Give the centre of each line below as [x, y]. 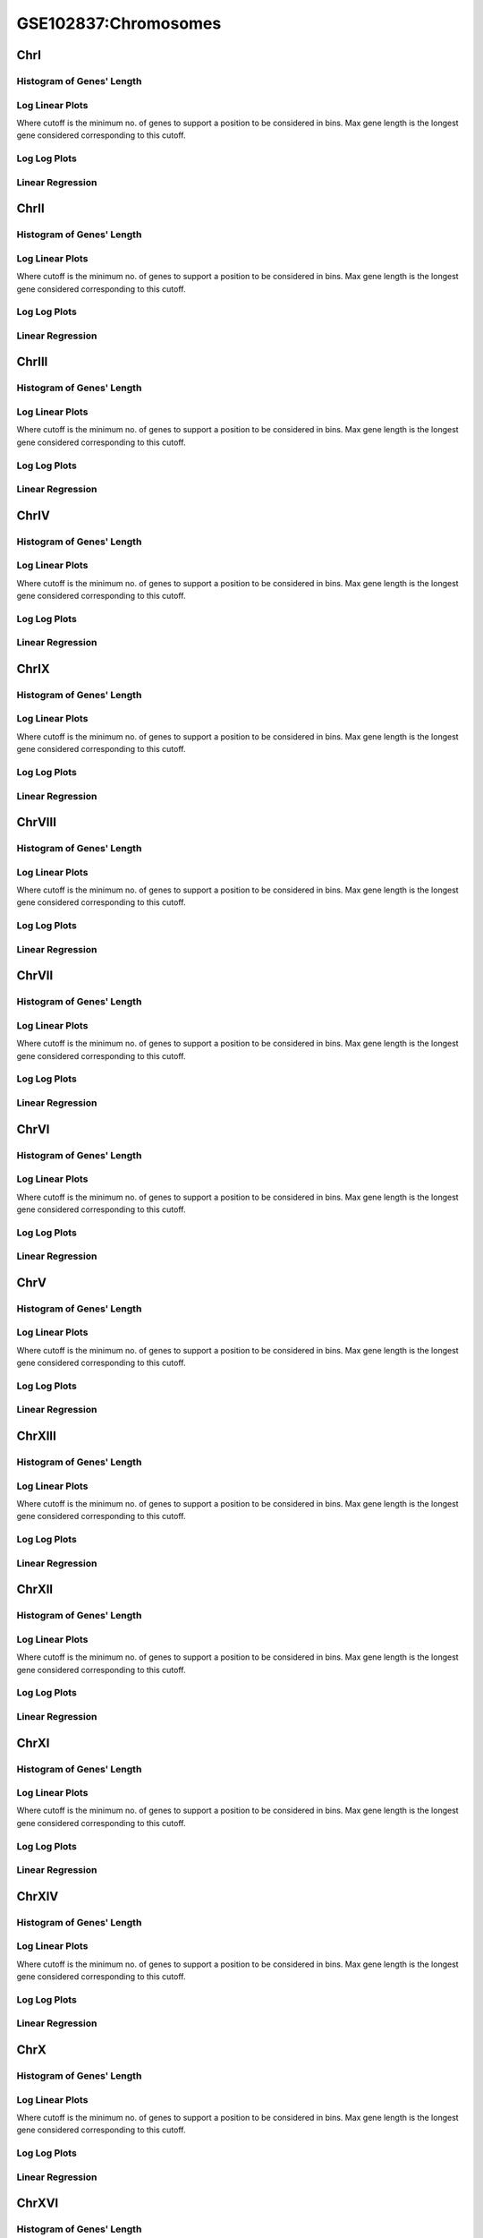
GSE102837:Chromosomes [119, 23]
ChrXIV [38, 1896]
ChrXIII [37, 1436]
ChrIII [32, 362]
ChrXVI [38, 2204]
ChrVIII [37, 822]
